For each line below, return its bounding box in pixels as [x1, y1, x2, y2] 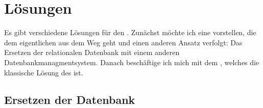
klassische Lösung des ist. [4, 67, 83, 77]
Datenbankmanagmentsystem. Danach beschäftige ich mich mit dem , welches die [4, 57, 259, 67]
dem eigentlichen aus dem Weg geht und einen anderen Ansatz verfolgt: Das [4, 37, 243, 47]
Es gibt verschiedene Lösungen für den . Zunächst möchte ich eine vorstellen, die [4, 27, 256, 38]
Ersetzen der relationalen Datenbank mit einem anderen [4, 47, 180, 58]
